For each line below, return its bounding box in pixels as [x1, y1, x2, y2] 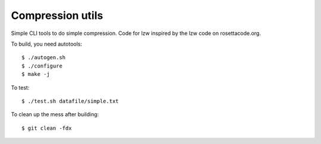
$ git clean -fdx [21, 124, 72, 132]
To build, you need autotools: [11, 40, 83, 47]
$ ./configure [21, 62, 62, 69]
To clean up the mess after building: [11, 111, 99, 118]
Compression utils [11, 9, 103, 22]
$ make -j [21, 71, 50, 78]
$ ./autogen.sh [21, 54, 66, 61]
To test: [11, 84, 30, 91]
